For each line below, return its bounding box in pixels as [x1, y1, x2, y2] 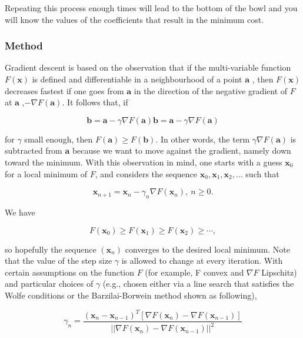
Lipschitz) [261, 266, 297, 278]
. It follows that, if [62, 96, 128, 108]
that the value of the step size [5, 254, 112, 267]
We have [5, 206, 35, 218]
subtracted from [5, 144, 62, 157]
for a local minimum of [5, 167, 88, 180]
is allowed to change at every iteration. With [121, 254, 283, 267]
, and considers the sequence [95, 167, 198, 180]
